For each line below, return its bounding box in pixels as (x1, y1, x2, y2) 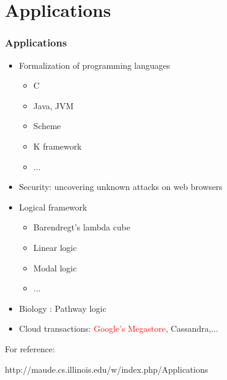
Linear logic (33, 241, 77, 253)
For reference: (5, 342, 55, 355)
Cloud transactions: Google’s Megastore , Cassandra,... (19, 322, 219, 335)
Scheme (33, 119, 61, 132)
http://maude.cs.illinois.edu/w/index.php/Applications (5, 363, 208, 375)
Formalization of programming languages (19, 59, 170, 71)
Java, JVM (33, 99, 74, 112)
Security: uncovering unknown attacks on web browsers (19, 180, 223, 193)
